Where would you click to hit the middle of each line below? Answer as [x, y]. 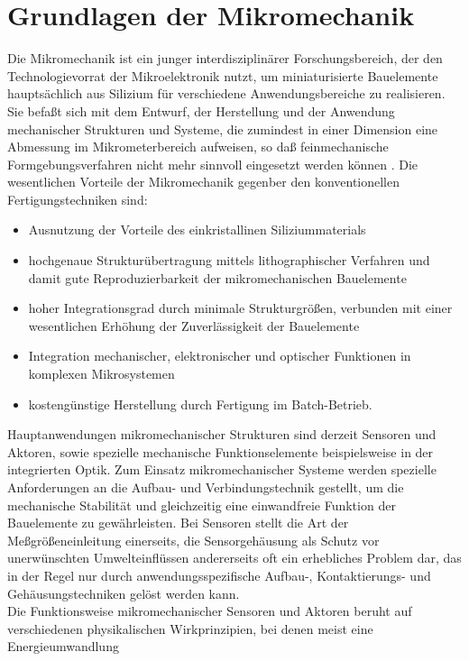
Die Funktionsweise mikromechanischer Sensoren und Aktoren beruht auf [210, 611]
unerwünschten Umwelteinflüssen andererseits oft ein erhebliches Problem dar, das [234, 558]
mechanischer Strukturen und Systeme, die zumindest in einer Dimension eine [223, 129]
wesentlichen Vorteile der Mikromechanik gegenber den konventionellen [204, 182]
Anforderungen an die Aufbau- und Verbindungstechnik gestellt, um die [206, 487]
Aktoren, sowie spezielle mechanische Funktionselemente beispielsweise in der [221, 451]
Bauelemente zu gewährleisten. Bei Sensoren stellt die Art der [178, 523]
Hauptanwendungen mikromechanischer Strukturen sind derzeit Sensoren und [222, 434]
